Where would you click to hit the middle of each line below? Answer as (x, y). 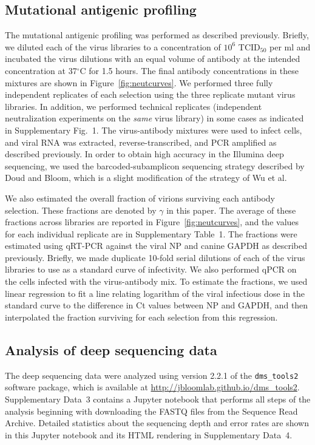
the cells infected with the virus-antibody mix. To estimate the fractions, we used (156, 281)
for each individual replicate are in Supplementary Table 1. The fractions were (151, 233)
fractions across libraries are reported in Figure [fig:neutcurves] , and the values (152, 222)
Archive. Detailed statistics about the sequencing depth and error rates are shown (157, 423)
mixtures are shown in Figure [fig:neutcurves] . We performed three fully (139, 82)
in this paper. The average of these (231, 210)
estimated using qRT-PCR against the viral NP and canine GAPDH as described (156, 246)
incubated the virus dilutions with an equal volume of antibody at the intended (153, 59)
